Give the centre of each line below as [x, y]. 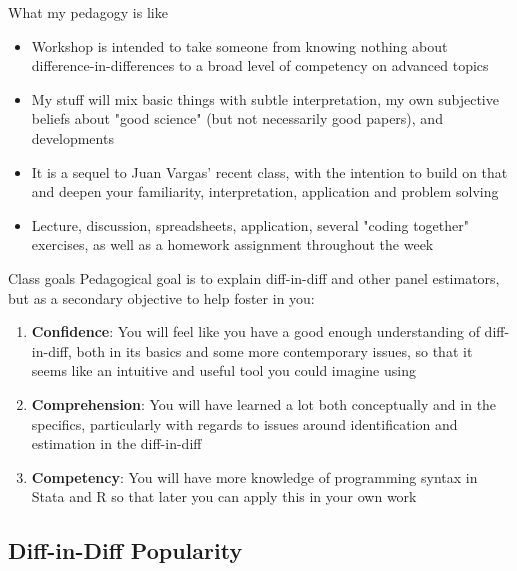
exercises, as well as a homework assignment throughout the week [232, 244]
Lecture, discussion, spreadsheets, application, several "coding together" [250, 224]
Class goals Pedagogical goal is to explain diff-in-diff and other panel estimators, [254, 277]
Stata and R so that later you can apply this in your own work [224, 496]
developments [72, 137]
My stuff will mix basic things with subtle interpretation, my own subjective [265, 98]
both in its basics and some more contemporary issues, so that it [274, 350]
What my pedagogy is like [88, 12]
